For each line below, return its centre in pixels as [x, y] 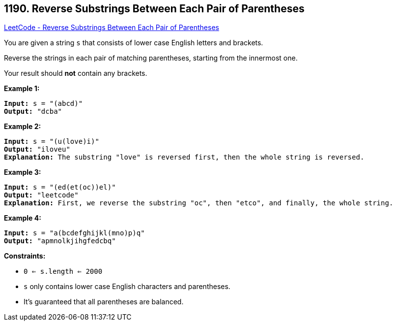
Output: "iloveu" [37, 149]
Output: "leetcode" [41, 195]
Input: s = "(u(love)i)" [52, 142]
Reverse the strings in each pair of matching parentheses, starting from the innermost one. [151, 58]
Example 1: [22, 89]
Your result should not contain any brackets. [76, 73]
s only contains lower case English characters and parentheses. [127, 287]
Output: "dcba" [33, 112]
